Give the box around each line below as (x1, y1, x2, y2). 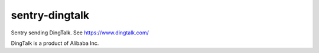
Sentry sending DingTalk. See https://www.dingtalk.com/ (11, 29, 149, 36)
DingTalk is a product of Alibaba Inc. (11, 40, 99, 47)
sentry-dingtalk (11, 9, 90, 22)
